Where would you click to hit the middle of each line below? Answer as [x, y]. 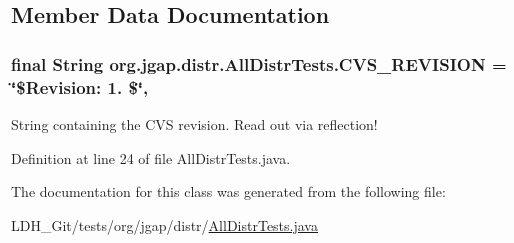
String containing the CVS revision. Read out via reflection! [194, 123]
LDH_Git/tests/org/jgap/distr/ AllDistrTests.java [164, 224]
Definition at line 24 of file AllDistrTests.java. [151, 157]
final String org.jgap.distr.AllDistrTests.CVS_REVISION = [259, 63]
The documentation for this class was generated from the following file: [228, 191]
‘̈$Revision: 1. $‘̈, [80, 86]
